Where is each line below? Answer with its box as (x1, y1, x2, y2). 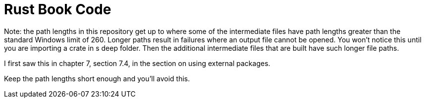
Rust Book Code (4, 1, 111, 18)
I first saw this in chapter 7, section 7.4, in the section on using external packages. (4, 59, 270, 68)
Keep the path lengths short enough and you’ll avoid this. (4, 74, 190, 83)
